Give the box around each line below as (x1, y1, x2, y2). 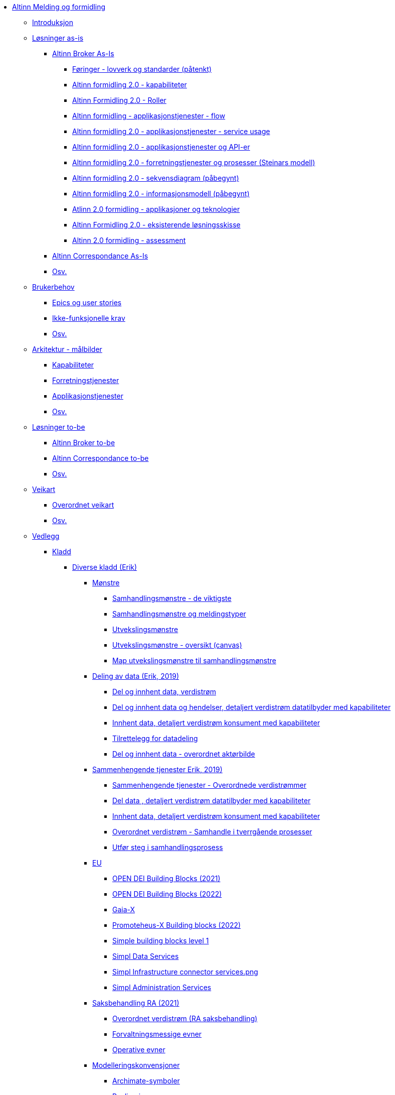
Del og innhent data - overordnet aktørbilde (112, 750, 255, 758)
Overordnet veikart (52, 501, 114, 509)
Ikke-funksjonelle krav (52, 314, 125, 322)
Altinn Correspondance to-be (52, 454, 149, 462)
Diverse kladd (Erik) (72, 563, 137, 571)
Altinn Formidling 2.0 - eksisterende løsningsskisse (72, 220, 241, 229)
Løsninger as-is (32, 34, 84, 42)
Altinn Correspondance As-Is (52, 252, 148, 260)
